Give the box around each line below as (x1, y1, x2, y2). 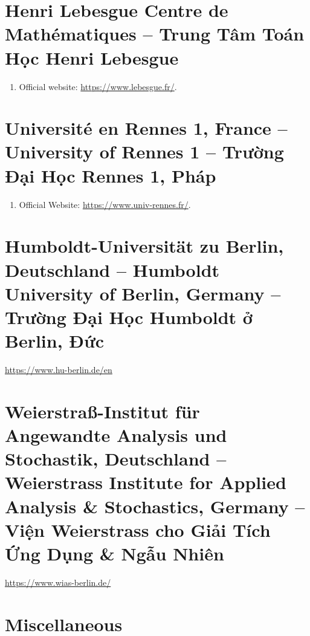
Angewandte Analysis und (5, 423, 227, 447)
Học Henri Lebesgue (5, 45, 179, 70)
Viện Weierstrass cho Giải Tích (5, 517, 271, 542)
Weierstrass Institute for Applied (5, 470, 286, 495)
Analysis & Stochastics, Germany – (5, 493, 305, 518)
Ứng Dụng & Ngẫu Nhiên (5, 540, 224, 565)
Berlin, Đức (5, 328, 105, 353)
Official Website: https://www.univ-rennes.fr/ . (19, 198, 191, 210)
